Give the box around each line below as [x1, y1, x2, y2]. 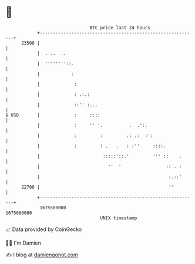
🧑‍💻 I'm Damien [5, 239, 42, 246]
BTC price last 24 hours [89, 25, 150, 31]
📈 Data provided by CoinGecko [5, 226, 82, 233]
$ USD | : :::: [5, 112, 100, 118]
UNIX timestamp [100, 215, 137, 221]
